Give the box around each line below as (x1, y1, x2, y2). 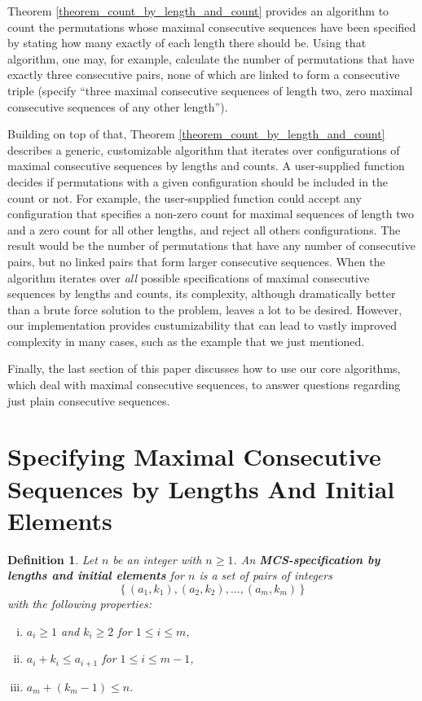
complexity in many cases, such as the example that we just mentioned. (7, 332, 365, 349)
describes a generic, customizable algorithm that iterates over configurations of (7, 141, 400, 158)
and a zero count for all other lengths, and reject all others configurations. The (7, 221, 401, 238)
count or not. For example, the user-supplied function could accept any (7, 189, 362, 206)
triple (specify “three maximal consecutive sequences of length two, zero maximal (7, 81, 413, 99)
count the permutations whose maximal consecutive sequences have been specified (7, 18, 416, 35)
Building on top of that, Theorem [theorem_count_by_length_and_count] (7, 125, 385, 142)
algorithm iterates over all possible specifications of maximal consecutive (7, 269, 370, 286)
